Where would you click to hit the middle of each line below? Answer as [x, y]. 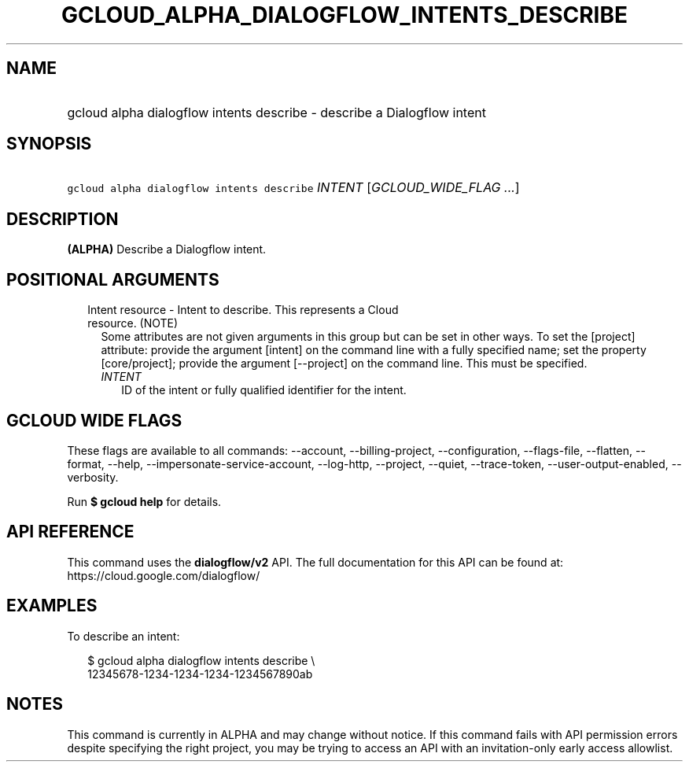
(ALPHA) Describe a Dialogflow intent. [167, 249]
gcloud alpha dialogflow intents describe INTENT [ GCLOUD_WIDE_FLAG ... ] [293, 188]
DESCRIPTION [63, 219]
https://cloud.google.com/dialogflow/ [164, 575]
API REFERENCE [70, 532]
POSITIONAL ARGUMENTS [113, 279]
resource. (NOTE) [133, 323]
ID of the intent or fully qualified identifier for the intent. [264, 390]
